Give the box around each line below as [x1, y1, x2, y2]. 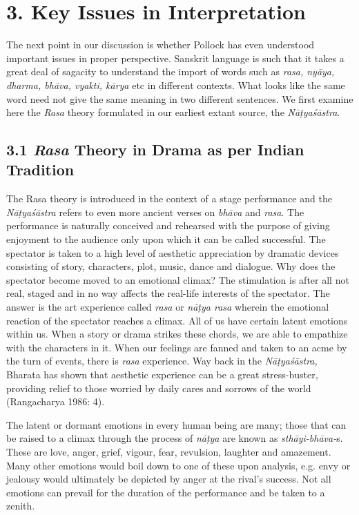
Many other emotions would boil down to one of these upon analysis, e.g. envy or [6, 458, 351, 472]
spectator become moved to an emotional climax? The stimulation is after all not [6, 272, 349, 286]
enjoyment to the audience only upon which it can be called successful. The [6, 232, 326, 246]
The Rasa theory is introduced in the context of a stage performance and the [6, 191, 332, 206]
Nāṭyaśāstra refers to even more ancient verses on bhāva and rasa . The [6, 204, 304, 219]
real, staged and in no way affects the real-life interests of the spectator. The [6, 286, 330, 300]
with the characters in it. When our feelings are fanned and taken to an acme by [6, 340, 347, 354]
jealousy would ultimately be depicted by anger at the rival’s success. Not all [6, 472, 331, 486]
